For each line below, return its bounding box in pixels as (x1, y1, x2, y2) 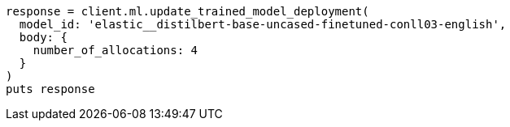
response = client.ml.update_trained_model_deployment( (6, 5, 369, 18)
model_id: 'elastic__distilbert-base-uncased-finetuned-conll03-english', (19, 18, 507, 31)
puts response (6, 83, 95, 95)
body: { (19, 31, 68, 44)
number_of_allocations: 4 (33, 44, 198, 57)
